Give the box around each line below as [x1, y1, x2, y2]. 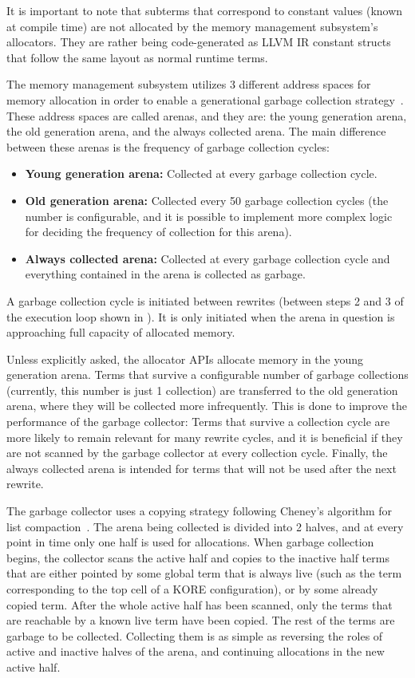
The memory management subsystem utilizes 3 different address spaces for [6, 76, 371, 93]
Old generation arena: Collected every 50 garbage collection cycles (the [25, 191, 389, 208]
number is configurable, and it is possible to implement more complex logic [25, 207, 393, 224]
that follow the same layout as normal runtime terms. [6, 49, 268, 65]
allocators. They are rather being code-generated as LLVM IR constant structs [6, 34, 391, 50]
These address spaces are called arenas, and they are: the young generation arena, [6, 107, 407, 124]
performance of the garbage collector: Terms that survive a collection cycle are [6, 413, 390, 430]
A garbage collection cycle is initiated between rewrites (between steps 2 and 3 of [6, 292, 404, 309]
